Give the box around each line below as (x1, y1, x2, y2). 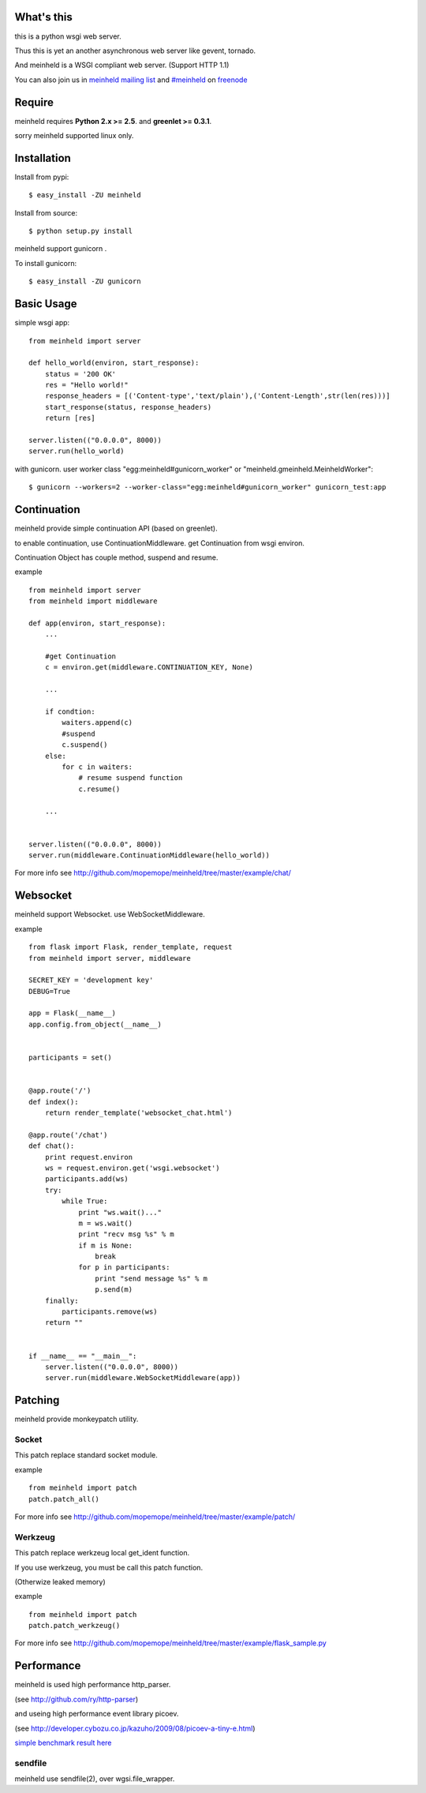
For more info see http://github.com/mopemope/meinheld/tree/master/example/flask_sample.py (14, 1638, 327, 1648)
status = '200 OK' (44, 369, 117, 378)
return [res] (44, 414, 95, 422)
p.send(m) (95, 1285, 133, 1294)
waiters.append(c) (62, 718, 133, 727)
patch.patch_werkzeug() (28, 1621, 121, 1630)
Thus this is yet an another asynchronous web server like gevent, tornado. (14, 46, 256, 55)
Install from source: (14, 208, 78, 217)
